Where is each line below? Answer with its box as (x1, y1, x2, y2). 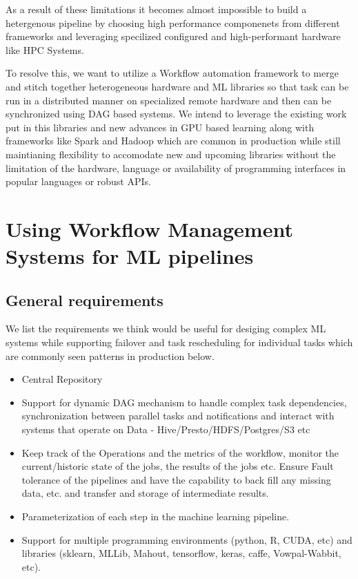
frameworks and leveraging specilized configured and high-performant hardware (6, 29, 341, 44)
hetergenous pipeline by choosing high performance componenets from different (6, 15, 340, 30)
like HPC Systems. (6, 42, 84, 57)
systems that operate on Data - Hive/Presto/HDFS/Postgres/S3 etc (21, 422, 310, 437)
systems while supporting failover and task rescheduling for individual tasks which (6, 335, 353, 350)
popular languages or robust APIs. (6, 174, 151, 189)
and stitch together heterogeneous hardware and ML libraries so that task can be (6, 79, 349, 93)
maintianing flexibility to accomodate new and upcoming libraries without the (6, 146, 336, 161)
